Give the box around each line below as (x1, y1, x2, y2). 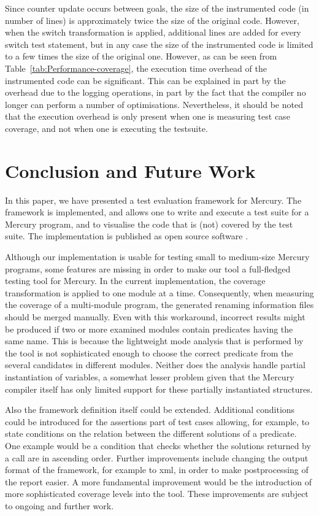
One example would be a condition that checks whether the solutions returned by (5, 439, 311, 452)
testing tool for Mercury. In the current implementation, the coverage (5, 274, 266, 287)
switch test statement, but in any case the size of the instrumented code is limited (5, 37, 313, 50)
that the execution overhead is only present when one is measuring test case (5, 110, 290, 123)
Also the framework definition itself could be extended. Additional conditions (5, 403, 295, 416)
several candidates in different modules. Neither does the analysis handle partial (5, 358, 306, 371)
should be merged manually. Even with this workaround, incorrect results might (5, 310, 306, 323)
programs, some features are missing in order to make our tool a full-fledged (5, 262, 291, 275)
